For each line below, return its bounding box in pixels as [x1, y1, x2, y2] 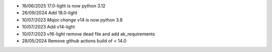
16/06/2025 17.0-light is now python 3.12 [22, 3, 106, 8]
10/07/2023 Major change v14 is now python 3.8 [22, 16, 123, 22]
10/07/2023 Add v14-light [22, 24, 75, 30]
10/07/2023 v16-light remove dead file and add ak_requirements [22, 30, 156, 37]
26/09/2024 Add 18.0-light [22, 10, 78, 16]
